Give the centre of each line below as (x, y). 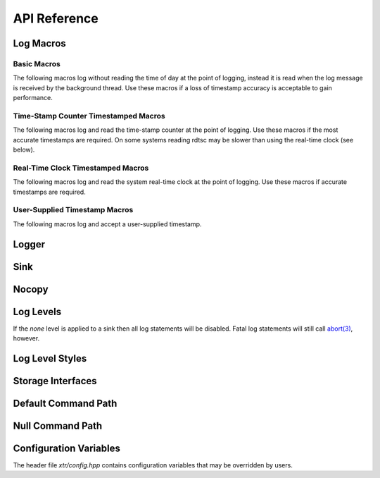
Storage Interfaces (55, 381)
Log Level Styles (50, 358)
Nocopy (31, 289)
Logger (29, 244)
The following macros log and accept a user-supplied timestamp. (107, 224)
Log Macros (39, 43)
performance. (33, 98)
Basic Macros (37, 63)
